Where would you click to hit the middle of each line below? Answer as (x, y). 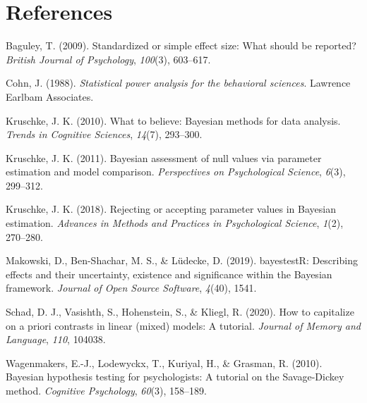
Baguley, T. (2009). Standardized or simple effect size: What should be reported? (181, 45)
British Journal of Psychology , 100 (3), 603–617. (108, 59)
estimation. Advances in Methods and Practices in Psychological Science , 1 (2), (175, 223)
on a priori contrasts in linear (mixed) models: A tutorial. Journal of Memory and (183, 325)
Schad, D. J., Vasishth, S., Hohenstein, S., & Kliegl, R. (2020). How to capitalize (180, 312)
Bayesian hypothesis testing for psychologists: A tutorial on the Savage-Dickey (175, 377)
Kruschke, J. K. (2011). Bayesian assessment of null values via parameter (164, 157)
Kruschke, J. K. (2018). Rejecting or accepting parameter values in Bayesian (171, 209)
